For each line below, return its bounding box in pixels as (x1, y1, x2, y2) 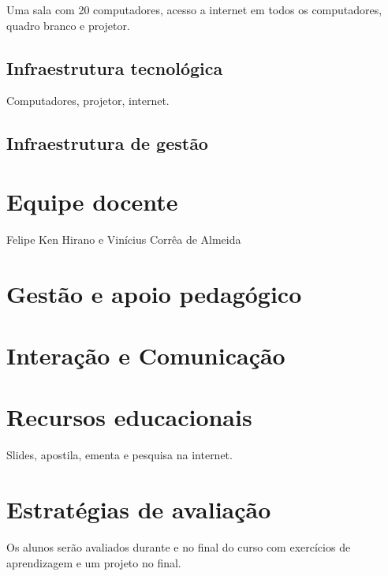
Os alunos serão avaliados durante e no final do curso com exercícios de (6, 539, 351, 555)
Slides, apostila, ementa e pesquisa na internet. (6, 447, 233, 463)
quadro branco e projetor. (6, 17, 130, 33)
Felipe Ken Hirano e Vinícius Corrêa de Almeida (6, 230, 241, 247)
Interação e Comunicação (6, 339, 285, 372)
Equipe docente (6, 185, 178, 217)
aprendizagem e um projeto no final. (6, 554, 181, 570)
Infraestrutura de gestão (6, 131, 208, 155)
